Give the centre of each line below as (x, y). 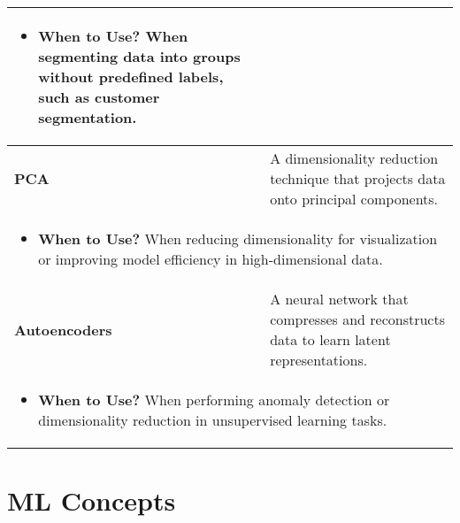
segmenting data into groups (139, 56)
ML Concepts (92, 500)
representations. (319, 360)
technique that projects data (358, 178)
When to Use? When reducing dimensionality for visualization (238, 238)
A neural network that (339, 299)
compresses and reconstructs (357, 319)
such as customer (99, 97)
